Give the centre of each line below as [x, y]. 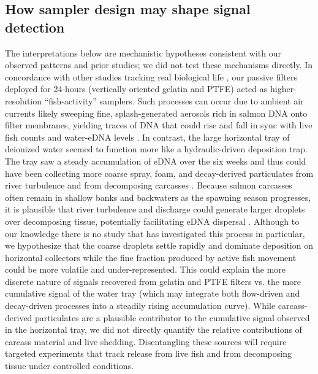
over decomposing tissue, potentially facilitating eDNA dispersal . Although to [152, 221]
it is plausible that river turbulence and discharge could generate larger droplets [155, 209]
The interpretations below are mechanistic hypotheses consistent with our [143, 53]
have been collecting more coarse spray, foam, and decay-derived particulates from [159, 173]
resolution [24, 100]
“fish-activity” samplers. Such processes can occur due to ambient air [174, 100]
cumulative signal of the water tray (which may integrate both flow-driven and [153, 293]
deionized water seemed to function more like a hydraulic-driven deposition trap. [156, 149]
